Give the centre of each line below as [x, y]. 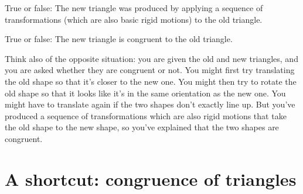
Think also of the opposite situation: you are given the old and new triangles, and [151, 58]
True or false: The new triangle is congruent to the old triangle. [119, 39]
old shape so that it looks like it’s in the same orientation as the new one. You [145, 93]
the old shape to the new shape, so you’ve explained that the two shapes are [142, 127]
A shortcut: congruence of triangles [151, 179]
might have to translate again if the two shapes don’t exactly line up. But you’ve [150, 104]
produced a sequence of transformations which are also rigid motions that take [146, 115]
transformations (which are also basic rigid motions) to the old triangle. [134, 19]
